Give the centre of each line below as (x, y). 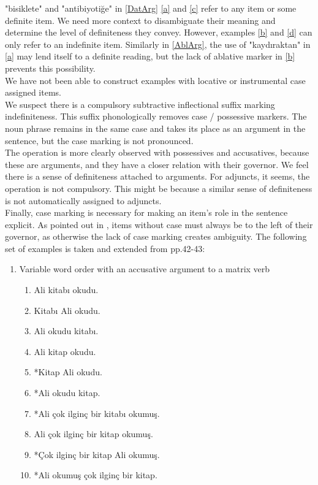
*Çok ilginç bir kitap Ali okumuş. (97, 454)
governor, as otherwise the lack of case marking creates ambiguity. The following (156, 236)
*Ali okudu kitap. (67, 393)
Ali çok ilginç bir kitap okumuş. (93, 434)
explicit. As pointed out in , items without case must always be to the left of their (159, 224)
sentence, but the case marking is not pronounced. (99, 140)
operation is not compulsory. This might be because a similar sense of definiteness (159, 188)
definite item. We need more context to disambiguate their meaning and (140, 20)
